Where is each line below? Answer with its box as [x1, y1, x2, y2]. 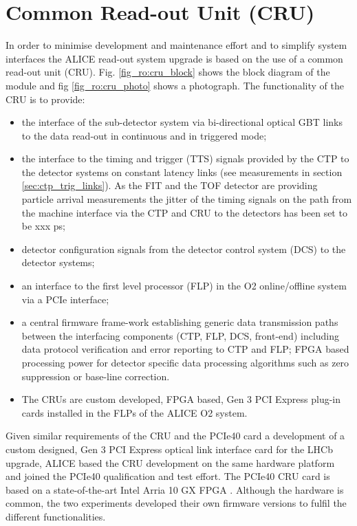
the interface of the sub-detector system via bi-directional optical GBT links [21, 115, 343, 129]
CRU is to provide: [6, 91, 85, 106]
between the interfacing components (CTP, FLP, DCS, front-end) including [21, 328, 340, 342]
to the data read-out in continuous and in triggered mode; [21, 128, 267, 142]
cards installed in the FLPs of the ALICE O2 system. [21, 405, 248, 419]
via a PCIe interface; [21, 292, 109, 306]
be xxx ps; [21, 219, 65, 233]
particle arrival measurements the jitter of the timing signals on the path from [21, 192, 352, 206]
